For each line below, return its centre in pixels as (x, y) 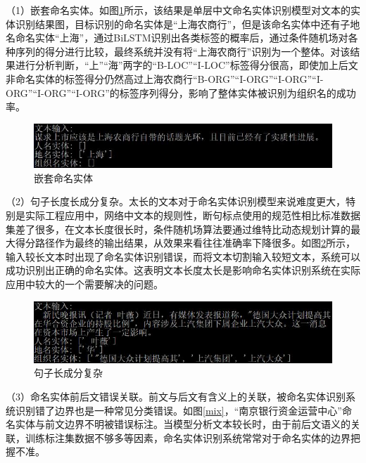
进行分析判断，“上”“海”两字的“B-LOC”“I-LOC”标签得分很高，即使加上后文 (187, 65)
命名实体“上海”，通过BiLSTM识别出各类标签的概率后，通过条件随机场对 (182, 38)
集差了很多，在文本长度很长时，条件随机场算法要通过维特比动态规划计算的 (178, 229)
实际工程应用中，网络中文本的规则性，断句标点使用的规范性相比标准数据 (193, 215)
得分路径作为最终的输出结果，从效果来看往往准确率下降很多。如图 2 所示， (185, 243)
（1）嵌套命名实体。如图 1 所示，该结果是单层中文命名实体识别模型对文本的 (178, 10)
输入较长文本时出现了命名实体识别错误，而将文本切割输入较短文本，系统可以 (183, 256)
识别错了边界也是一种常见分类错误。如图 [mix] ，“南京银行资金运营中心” (178, 410)
